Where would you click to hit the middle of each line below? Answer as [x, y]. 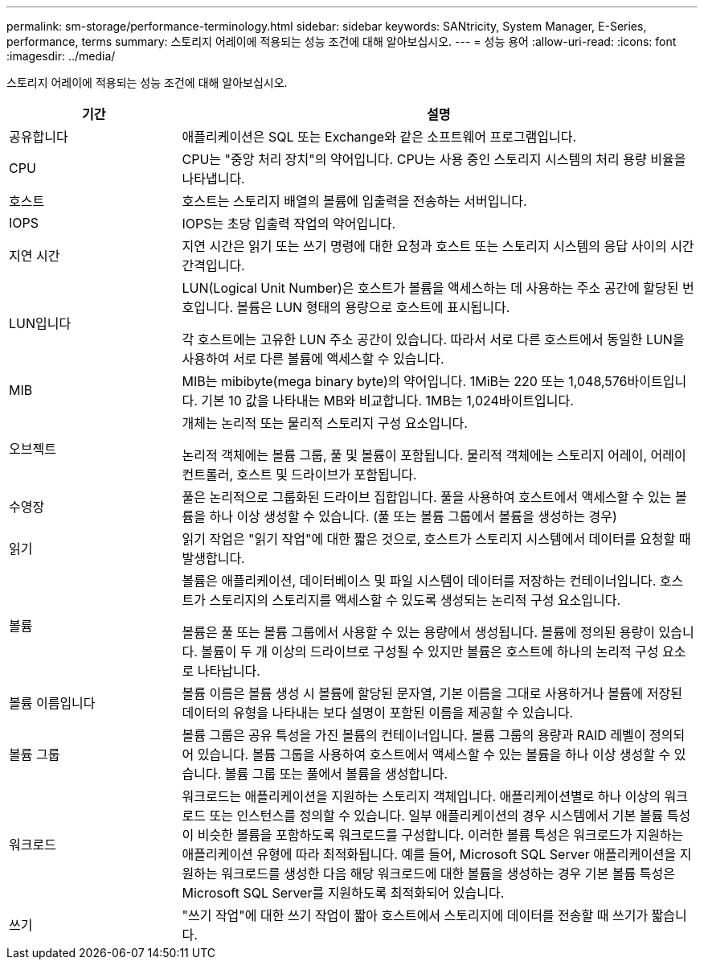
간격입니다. [213, 265]
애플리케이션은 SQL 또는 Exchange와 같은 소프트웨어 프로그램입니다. [379, 137]
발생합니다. [213, 558]
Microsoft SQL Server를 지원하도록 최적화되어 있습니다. [343, 893]
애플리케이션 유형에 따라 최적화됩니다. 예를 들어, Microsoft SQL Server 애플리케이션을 [429, 854]
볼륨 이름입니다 [52, 703]
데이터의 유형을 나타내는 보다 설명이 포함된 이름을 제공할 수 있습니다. [378, 713]
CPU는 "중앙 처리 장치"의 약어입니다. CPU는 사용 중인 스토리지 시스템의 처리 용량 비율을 [434, 159]
